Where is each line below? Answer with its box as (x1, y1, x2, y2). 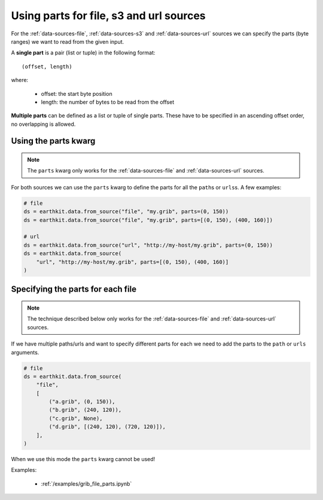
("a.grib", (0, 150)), (48, 398, 116, 405)
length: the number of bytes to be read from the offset (41, 98, 175, 105)
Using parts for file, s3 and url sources (11, 9, 206, 22)
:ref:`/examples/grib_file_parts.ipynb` (41, 480, 132, 487)
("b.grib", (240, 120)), (48, 407, 122, 413)
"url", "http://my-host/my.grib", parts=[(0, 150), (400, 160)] (36, 258, 229, 265)
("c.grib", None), (48, 415, 103, 422)
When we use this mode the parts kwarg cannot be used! (11, 456, 156, 463)
